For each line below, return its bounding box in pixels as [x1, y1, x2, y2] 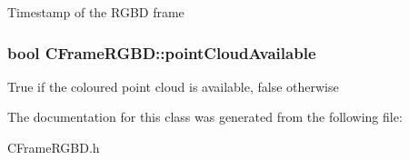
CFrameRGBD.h [7, 138, 100, 156]
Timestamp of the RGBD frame [7, 3, 185, 21]
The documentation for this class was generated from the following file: [7, 107, 403, 126]
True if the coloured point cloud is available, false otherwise [7, 76, 339, 95]
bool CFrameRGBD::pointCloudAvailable [7, 41, 316, 64]
